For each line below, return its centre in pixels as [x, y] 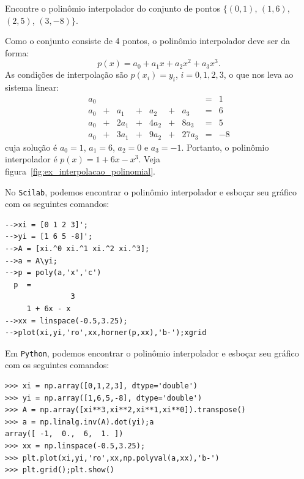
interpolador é [31, 159]
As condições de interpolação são [66, 74]
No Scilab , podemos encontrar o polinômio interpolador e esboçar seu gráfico [151, 191]
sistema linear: [32, 87]
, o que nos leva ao [258, 74]
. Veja [149, 159]
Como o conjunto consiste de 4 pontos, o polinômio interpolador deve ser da [147, 41]
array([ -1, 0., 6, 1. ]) [64, 434]
